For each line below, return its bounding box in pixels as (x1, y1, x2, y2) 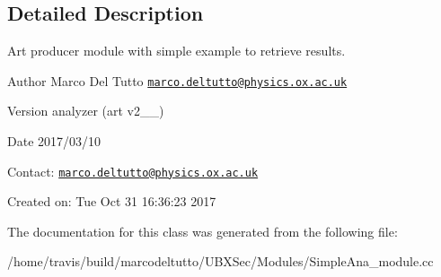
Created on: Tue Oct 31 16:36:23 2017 (7, 192, 216, 211)
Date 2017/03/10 (7, 132, 101, 151)
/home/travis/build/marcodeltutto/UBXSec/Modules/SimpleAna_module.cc (7, 252, 434, 271)
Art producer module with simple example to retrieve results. (7, 41, 346, 60)
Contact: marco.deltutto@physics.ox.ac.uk (7, 161, 259, 180)
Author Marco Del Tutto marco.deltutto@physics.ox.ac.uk (7, 71, 348, 90)
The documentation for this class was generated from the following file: (7, 221, 398, 240)
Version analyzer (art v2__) (7, 101, 164, 120)
